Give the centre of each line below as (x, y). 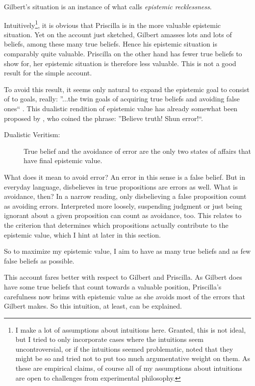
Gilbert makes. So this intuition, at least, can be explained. (93, 306)
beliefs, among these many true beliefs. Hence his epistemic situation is (111, 44)
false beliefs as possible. (39, 260)
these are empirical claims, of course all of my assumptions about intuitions (129, 368)
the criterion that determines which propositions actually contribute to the (116, 225)
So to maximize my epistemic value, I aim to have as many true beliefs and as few (127, 251)
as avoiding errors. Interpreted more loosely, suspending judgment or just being (123, 205)
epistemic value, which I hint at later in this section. (82, 234)
